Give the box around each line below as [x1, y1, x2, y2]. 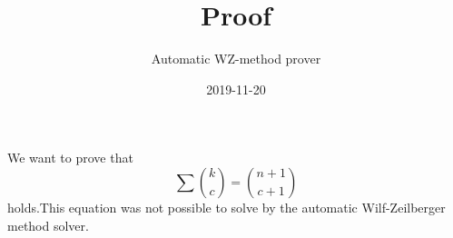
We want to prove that [7, 148, 133, 167]
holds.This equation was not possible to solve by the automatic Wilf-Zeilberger [7, 197, 446, 216]
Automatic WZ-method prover [151, 49, 321, 68]
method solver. [7, 215, 89, 234]
